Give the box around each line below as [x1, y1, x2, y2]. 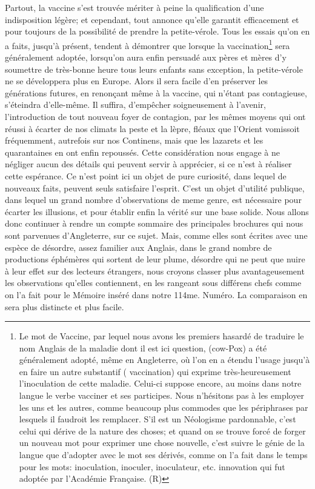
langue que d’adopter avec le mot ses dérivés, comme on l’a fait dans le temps [19, 448, 308, 461]
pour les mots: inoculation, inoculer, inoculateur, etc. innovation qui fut [19, 460, 285, 473]
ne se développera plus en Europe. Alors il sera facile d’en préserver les [5, 75, 268, 87]
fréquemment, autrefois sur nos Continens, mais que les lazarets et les [5, 134, 264, 147]
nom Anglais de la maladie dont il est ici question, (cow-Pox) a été [19, 341, 267, 354]
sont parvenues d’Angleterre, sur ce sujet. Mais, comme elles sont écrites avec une [5, 228, 308, 241]
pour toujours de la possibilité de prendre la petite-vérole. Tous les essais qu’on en [5, 25, 310, 38]
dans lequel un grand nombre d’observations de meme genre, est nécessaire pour [5, 193, 302, 206]
